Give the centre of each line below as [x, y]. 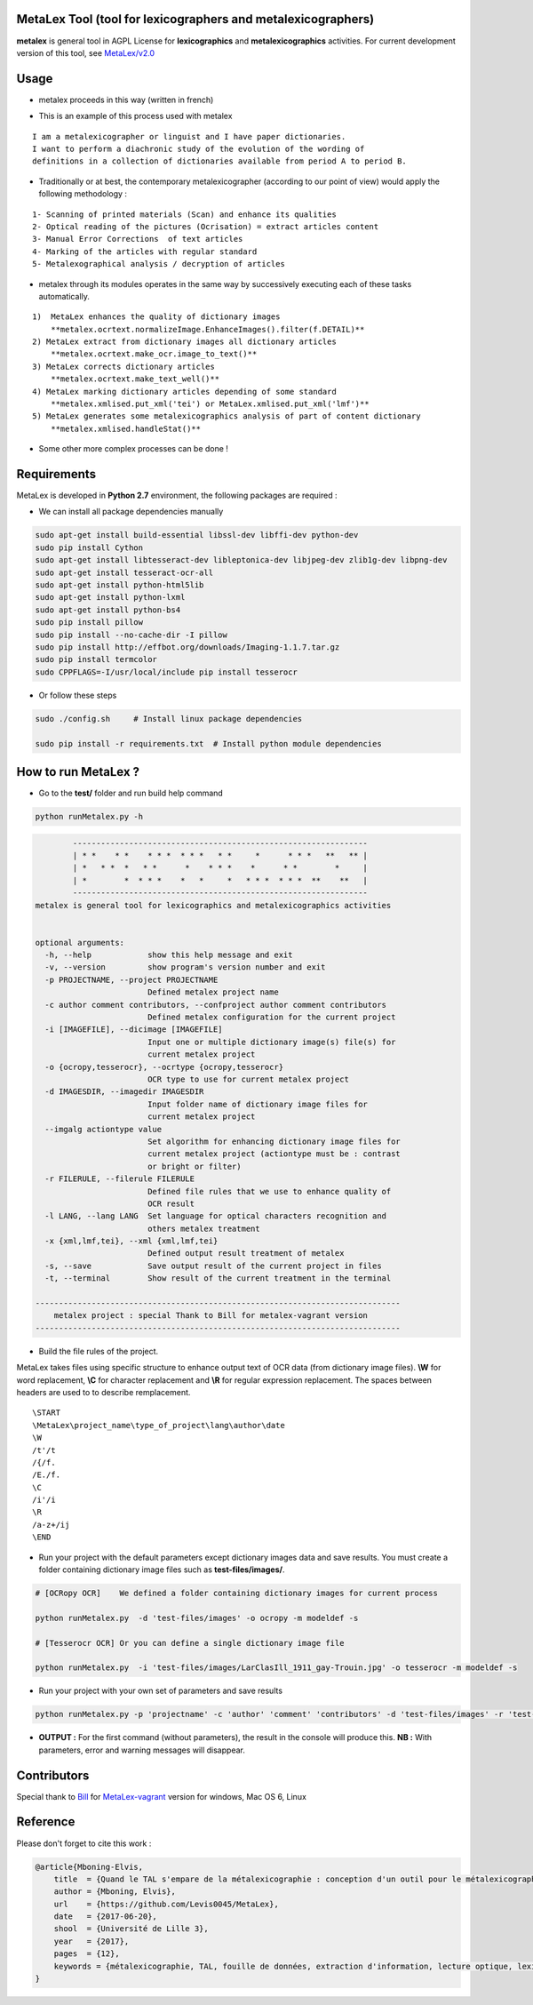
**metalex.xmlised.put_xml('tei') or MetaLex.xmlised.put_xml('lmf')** [210, 404]
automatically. [64, 296]
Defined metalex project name [213, 992]
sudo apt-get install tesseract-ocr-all [124, 572]
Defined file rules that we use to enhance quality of [269, 1191]
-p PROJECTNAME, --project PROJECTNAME [131, 979]
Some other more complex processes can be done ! [133, 449]
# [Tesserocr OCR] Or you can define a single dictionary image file [190, 1643]
